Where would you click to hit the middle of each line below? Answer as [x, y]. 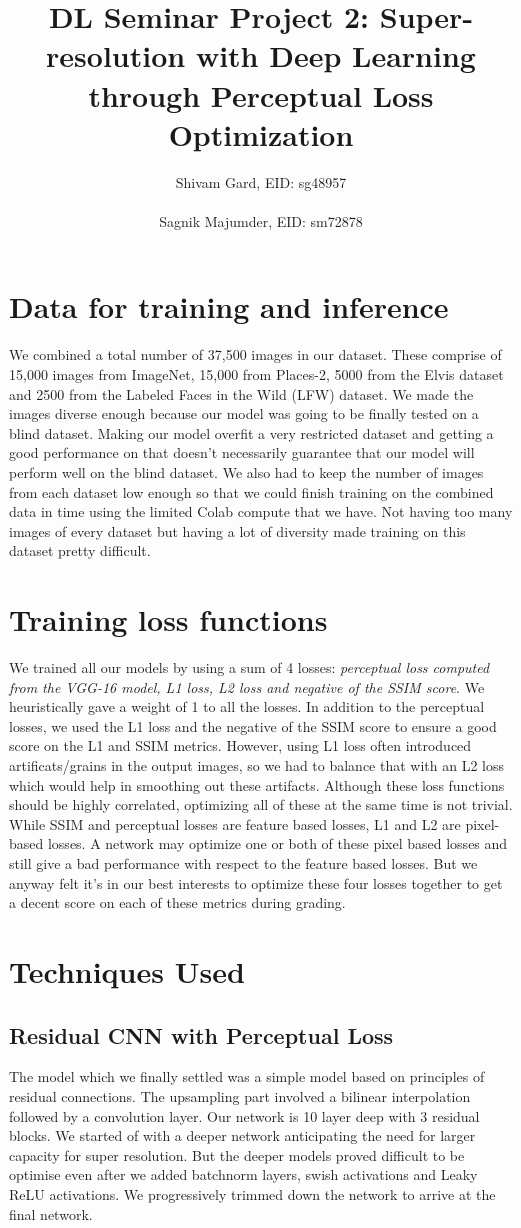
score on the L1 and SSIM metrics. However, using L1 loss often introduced [240, 745]
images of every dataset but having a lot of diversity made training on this [237, 530]
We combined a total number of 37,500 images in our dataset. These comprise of [255, 354]
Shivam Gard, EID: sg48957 [261, 181]
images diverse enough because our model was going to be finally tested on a [244, 413]
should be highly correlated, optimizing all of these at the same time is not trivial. [261, 804]
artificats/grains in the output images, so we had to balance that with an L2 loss [256, 765]
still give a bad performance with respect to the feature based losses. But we [243, 863]
